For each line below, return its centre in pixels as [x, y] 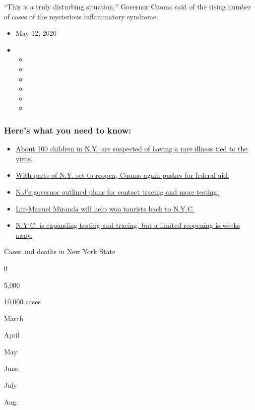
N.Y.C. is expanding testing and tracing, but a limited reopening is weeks [128, 225]
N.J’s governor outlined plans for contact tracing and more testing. [117, 191]
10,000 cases [23, 302]
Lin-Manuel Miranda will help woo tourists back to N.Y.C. [105, 208]
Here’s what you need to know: [68, 130]
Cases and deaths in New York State [60, 251]
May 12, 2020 [36, 33]
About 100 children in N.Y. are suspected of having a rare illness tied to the [131, 149]
